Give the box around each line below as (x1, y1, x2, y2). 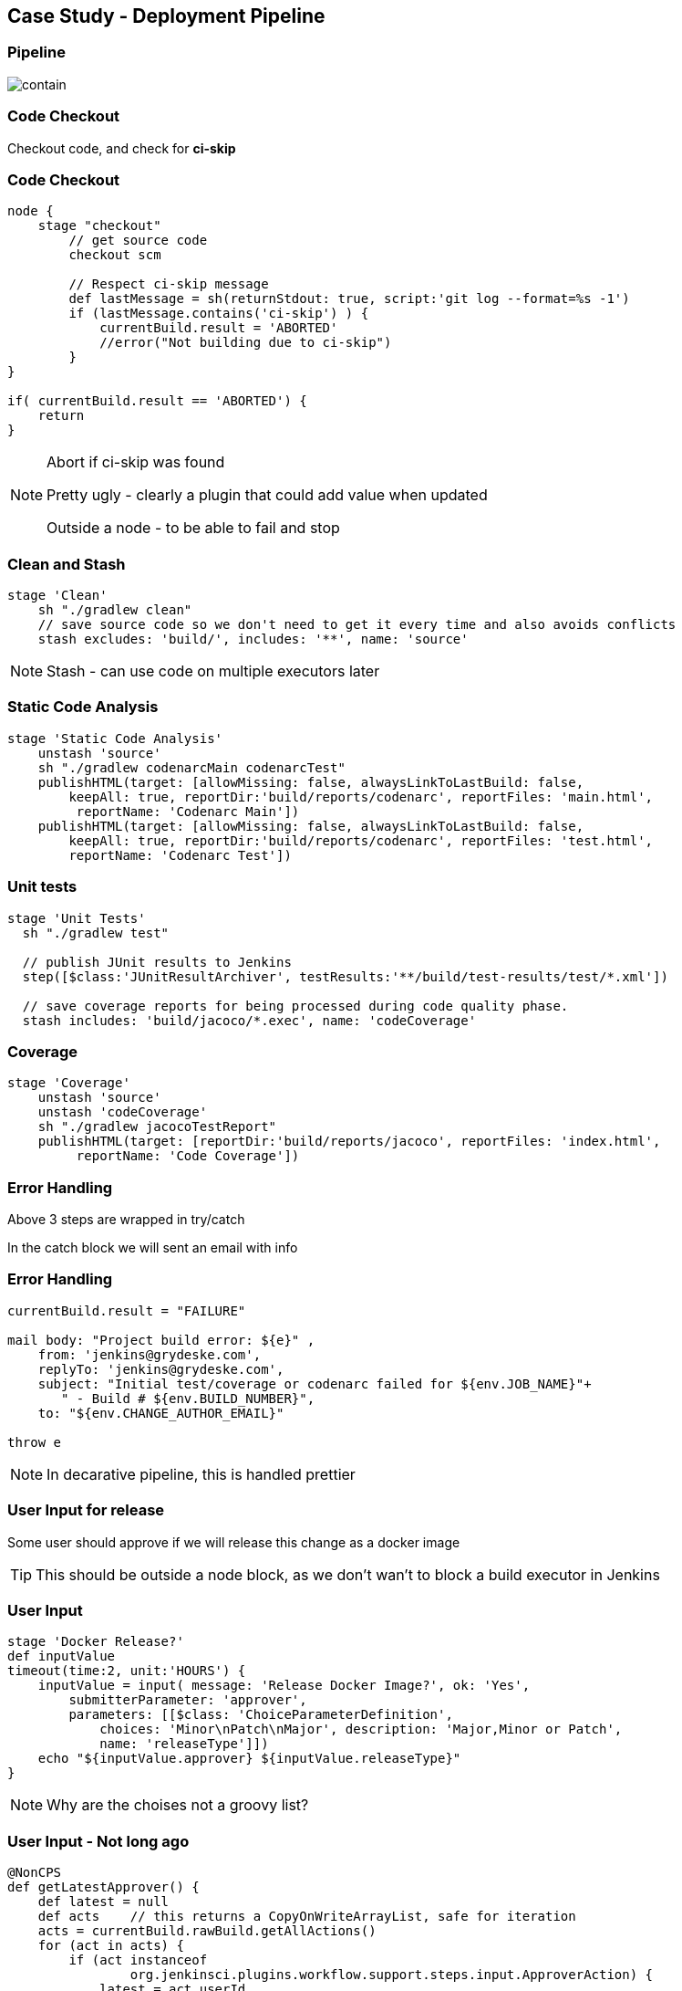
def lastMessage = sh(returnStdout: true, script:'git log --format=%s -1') (68, 291, 630, 307)
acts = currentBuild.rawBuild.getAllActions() (37, 1923, 377, 1939)
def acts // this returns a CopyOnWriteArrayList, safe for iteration (37, 1909, 576, 1924)
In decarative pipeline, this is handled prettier (46, 1464, 356, 1483)
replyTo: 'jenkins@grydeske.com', (37, 1361, 284, 1377)
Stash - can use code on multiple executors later (46, 662, 380, 681)
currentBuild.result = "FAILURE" (7, 1303, 246, 1318)
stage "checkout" (37, 218, 161, 234)
